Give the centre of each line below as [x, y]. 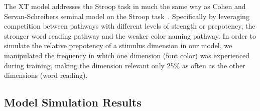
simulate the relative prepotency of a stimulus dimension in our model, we [118, 45]
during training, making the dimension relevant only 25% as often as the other [125, 65]
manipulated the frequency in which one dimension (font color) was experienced [127, 55]
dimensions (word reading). [46, 75]
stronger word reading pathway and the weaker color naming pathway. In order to [130, 35]
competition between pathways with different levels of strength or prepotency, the [130, 26]
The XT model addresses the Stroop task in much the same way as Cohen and [125, 6]
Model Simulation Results [73, 102]
